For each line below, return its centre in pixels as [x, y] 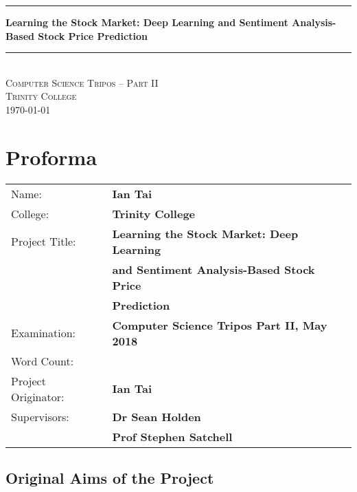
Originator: [38, 396]
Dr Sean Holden [157, 416]
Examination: [44, 333]
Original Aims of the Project [110, 478]
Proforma [51, 157]
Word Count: [43, 361]
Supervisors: [40, 416]
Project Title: [44, 242]
